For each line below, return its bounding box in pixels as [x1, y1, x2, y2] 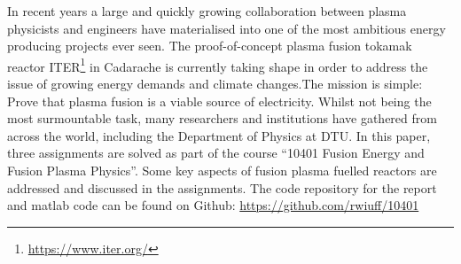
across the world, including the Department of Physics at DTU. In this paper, [7, 126, 431, 144]
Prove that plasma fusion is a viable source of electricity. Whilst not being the [7, 91, 432, 110]
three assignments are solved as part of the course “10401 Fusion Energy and [7, 144, 425, 162]
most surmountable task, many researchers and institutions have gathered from [7, 109, 437, 128]
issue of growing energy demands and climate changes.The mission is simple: [7, 74, 423, 93]
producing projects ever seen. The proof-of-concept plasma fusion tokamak [7, 36, 412, 55]
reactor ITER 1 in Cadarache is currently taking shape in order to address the [7, 54, 428, 75]
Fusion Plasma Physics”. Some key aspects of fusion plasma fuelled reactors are [7, 161, 437, 179]
